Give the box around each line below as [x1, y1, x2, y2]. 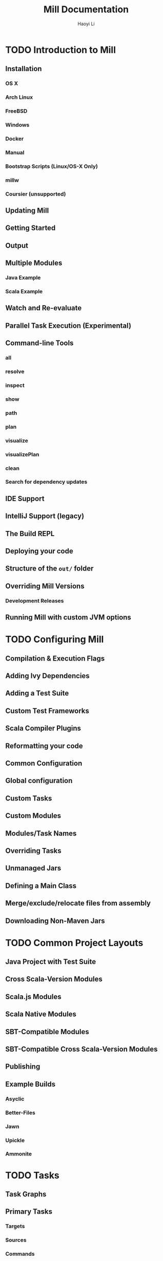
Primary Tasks [5, 1207, 53, 1216]
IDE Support [5, 494, 45, 503]
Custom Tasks [5, 794, 52, 803]
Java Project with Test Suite [5, 957, 96, 966]
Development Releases [5, 597, 64, 604]
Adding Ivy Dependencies [5, 671, 90, 680]
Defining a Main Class [5, 881, 77, 890]
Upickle [5, 1136, 25, 1144]
